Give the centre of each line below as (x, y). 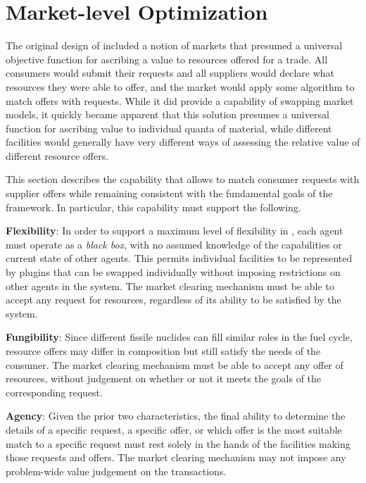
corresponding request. (54, 392)
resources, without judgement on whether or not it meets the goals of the (164, 378)
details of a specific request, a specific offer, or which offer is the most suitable (174, 429)
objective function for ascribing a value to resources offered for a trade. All (167, 59)
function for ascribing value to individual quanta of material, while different (169, 128)
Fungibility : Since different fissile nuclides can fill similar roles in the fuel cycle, (179, 337)
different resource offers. (57, 155)
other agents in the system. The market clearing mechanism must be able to (170, 286)
